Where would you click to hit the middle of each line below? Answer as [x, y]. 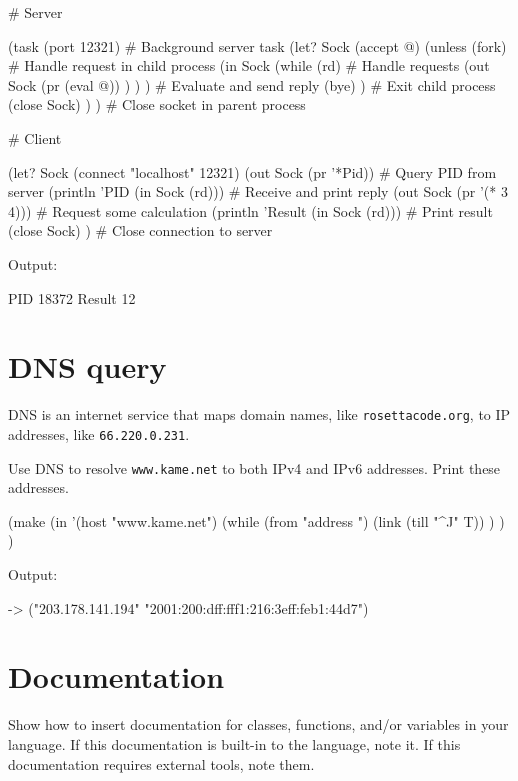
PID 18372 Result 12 [72, 297]
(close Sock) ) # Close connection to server [140, 230]
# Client [35, 137]
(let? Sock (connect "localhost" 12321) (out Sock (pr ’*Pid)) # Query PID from [252, 171]
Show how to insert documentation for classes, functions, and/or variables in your [258, 724]
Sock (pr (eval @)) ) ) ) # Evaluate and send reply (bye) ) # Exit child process [252, 84]
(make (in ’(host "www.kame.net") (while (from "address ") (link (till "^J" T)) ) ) [256, 520]
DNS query [87, 366]
